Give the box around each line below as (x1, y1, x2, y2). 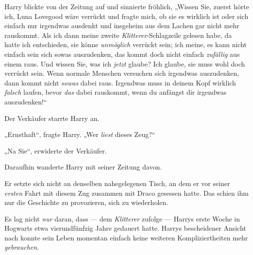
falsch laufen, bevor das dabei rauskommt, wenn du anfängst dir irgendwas (4, 87, 227, 97)
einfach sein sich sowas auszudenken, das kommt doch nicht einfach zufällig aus (4, 49, 240, 59)
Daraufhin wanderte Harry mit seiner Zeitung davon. (4, 162, 162, 172)
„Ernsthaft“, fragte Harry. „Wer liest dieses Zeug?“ (4, 129, 155, 139)
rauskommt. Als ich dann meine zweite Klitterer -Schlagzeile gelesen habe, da (4, 30, 232, 40)
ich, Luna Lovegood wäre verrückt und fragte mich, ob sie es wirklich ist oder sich (4, 11, 249, 21)
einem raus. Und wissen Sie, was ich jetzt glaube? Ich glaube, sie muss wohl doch (4, 58, 245, 68)
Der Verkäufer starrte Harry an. (4, 113, 100, 123)
